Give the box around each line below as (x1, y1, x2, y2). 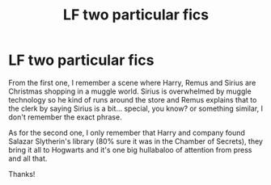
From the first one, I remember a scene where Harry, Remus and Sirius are (8, 78, 256, 87)
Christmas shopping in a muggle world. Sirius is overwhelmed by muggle (8, 86, 252, 96)
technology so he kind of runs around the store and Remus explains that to (8, 95, 257, 104)
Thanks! (8, 169, 36, 179)
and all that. (8, 153, 48, 163)
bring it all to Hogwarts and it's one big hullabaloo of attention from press (8, 145, 252, 154)
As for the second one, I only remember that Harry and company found (8, 128, 245, 137)
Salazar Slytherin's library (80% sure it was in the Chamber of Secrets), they (8, 136, 263, 146)
